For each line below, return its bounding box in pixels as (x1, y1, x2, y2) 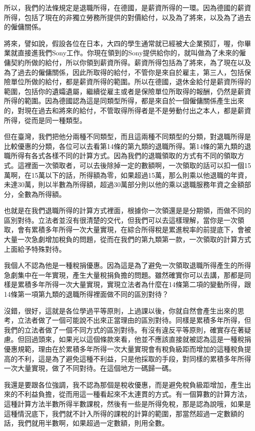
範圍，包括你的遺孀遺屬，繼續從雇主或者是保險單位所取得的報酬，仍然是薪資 (4, 86, 251, 96)
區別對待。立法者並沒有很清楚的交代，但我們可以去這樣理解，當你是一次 (4, 215, 237, 225)
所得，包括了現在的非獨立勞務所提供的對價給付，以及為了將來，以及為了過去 (4, 12, 251, 22)
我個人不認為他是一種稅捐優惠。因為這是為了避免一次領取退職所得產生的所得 (4, 260, 251, 270)
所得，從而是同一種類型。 (4, 115, 86, 125)
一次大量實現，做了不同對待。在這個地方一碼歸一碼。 (4, 363, 176, 373)
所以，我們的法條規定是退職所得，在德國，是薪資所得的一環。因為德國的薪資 (4, 2, 251, 12)
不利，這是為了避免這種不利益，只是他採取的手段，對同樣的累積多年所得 (17, 353, 251, 363)
